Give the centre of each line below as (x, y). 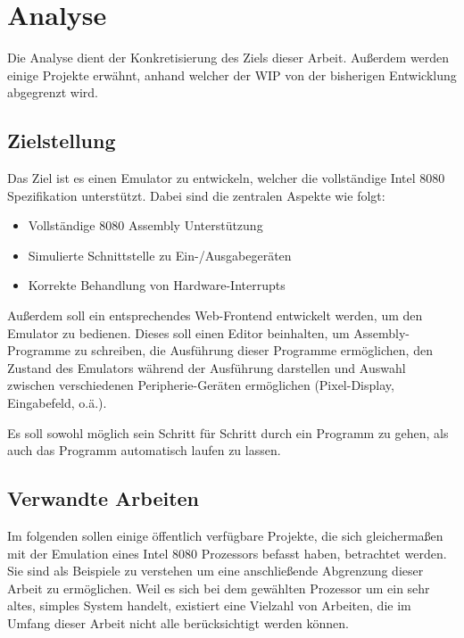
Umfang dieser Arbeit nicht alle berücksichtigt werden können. (178, 623)
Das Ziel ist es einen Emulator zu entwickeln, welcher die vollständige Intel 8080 (226, 178)
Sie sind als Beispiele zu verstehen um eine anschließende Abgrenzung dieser (215, 571)
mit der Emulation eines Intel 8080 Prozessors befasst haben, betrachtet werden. (227, 553)
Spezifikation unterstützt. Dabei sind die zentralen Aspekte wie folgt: (196, 195)
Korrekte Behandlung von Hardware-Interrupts (157, 285)
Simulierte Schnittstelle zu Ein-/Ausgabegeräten (160, 255)
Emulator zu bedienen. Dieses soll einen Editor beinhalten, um (178, 332)
